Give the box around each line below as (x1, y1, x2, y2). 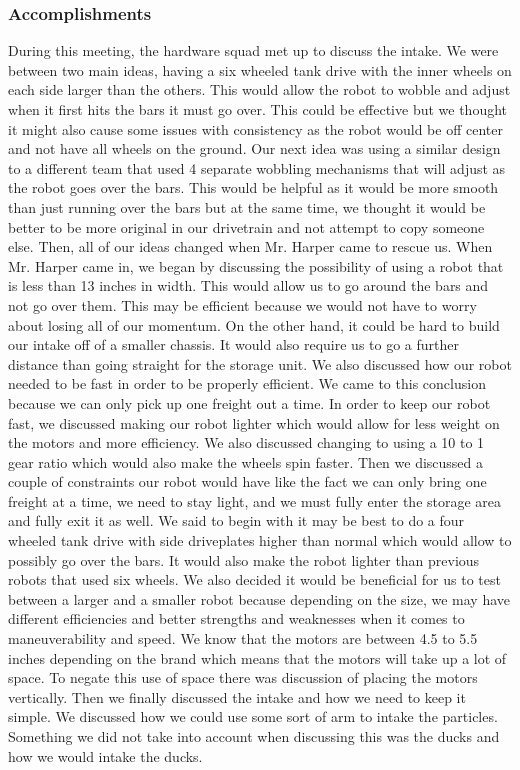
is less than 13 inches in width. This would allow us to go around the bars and (8, 275, 489, 296)
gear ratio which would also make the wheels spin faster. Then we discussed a (8, 451, 484, 472)
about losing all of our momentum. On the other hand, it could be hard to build (8, 314, 500, 335)
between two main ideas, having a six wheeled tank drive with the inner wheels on (8, 59, 512, 80)
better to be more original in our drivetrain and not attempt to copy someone (8, 216, 485, 237)
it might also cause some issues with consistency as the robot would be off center (8, 118, 503, 139)
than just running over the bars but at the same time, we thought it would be (8, 196, 486, 217)
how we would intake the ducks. (8, 745, 203, 766)
